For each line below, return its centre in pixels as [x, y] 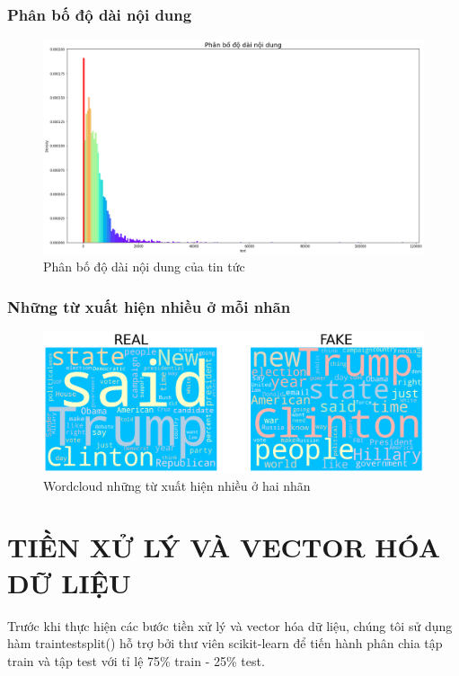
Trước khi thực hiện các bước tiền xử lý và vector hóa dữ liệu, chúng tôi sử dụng [230, 625]
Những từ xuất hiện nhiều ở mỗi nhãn [149, 306]
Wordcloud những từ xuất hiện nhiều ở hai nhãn [177, 485]
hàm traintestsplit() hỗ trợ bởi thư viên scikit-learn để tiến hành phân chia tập [225, 643]
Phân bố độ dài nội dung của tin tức [144, 267]
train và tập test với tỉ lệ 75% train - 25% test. [136, 660]
